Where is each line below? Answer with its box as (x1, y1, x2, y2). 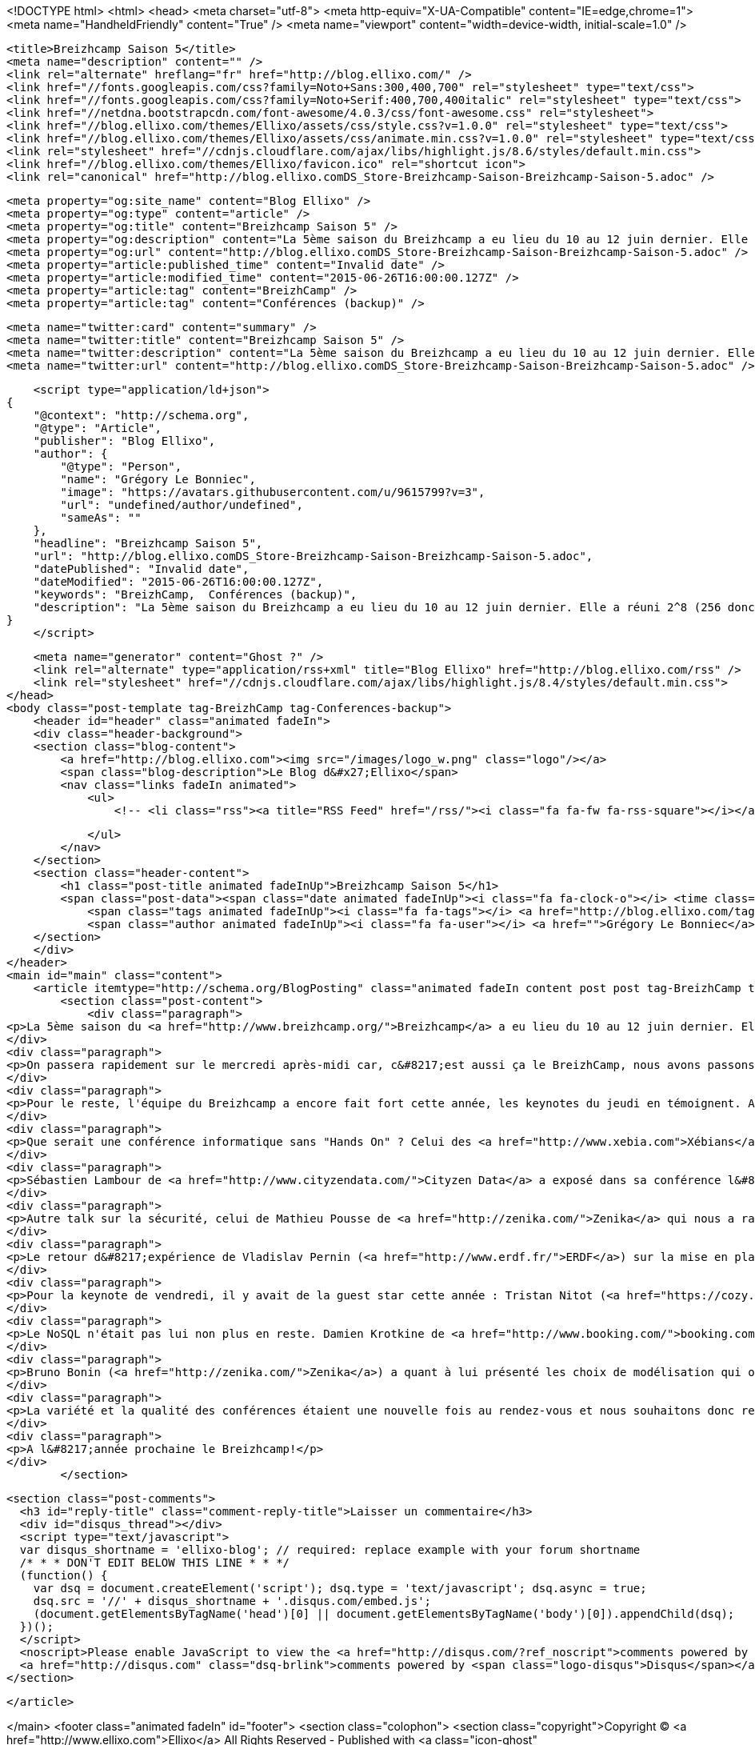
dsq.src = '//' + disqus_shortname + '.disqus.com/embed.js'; (33, 1595, 432, 1607)
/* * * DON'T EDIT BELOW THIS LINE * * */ (19, 1556, 290, 1569)
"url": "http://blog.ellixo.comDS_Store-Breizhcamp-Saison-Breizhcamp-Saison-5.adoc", (33, 550, 593, 562)
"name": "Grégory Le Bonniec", (60, 473, 256, 486)
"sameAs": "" (60, 511, 142, 524)
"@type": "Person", (60, 460, 182, 473)
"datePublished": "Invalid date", (33, 562, 250, 575)
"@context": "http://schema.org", (33, 409, 250, 422)
